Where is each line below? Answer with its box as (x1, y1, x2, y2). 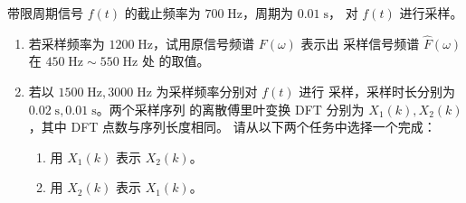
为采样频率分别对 (156, 82, 258, 100)
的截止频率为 (124, 4, 201, 22)
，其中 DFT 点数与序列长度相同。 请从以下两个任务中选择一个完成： (28, 117, 436, 136)
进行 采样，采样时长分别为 (299, 82, 455, 100)
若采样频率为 (28, 33, 105, 52)
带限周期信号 (7, 4, 83, 22)
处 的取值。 (141, 51, 210, 70)
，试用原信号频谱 (153, 33, 255, 52)
